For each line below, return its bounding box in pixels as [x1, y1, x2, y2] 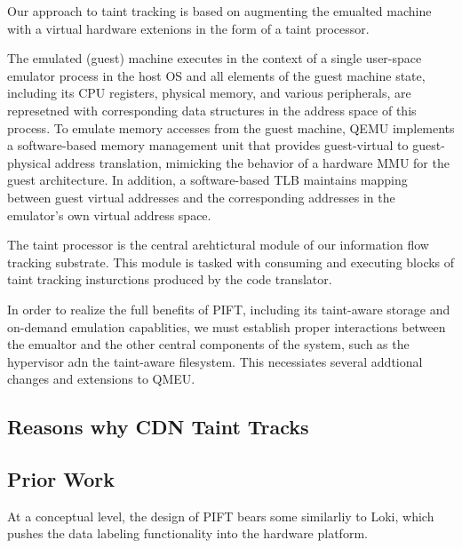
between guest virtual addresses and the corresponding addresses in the [7, 187, 395, 206]
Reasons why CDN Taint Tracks [7, 413, 309, 441]
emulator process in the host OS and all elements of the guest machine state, [7, 66, 426, 84]
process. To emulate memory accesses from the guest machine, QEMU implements [7, 118, 455, 137]
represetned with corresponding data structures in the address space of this [7, 100, 417, 119]
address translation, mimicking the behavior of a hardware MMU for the [54, 153, 450, 171]
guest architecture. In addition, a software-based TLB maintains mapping [7, 171, 408, 189]
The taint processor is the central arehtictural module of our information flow [7, 235, 429, 254]
